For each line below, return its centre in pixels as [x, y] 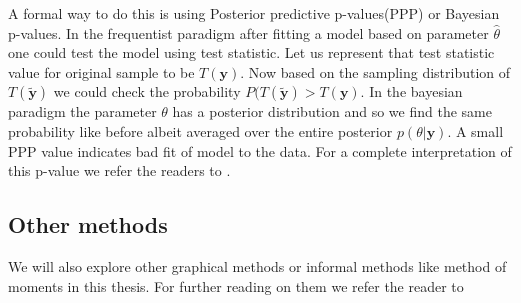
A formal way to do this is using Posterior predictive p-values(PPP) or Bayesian [254, 13]
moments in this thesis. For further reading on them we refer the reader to [236, 285]
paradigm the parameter [82, 111]
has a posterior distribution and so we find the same [332, 111]
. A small [475, 130]
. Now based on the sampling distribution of [375, 71]
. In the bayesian [411, 91]
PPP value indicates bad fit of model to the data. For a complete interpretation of [260, 150]
